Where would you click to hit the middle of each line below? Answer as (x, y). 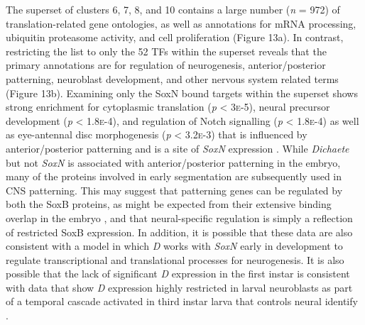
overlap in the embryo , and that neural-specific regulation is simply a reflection (179, 217)
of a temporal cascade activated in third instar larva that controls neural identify (182, 301)
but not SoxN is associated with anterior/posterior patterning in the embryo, (173, 162)
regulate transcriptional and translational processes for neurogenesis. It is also (175, 259)
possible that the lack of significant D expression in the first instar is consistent (178, 274)
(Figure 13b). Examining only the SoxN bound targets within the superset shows (182, 93)
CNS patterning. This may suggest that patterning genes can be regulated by (174, 190)
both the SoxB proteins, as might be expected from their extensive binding (169, 204)
